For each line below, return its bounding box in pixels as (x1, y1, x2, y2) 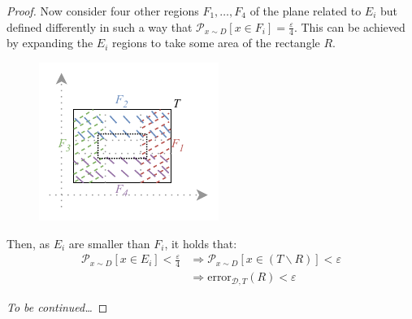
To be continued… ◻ (7, 298, 108, 315)
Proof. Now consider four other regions (7, 2, 199, 19)
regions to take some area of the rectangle (112, 34, 320, 51)
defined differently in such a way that (7, 18, 193, 35)
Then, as (7, 234, 50, 251)
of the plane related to (249, 2, 362, 19)
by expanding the (7, 34, 93, 51)
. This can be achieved (293, 18, 405, 35)
